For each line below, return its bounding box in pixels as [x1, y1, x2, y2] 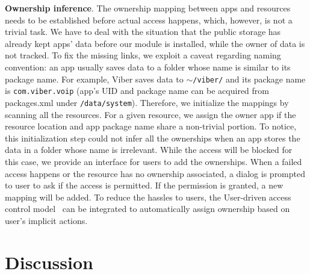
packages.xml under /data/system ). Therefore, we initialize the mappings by [5, 96, 289, 108]
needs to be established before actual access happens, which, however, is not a [5, 13, 293, 26]
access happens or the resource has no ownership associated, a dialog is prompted [5, 167, 306, 179]
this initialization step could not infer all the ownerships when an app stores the [5, 131, 300, 144]
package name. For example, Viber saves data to [5, 72, 184, 85]
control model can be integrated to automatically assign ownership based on [5, 202, 290, 215]
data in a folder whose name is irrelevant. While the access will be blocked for [5, 143, 293, 156]
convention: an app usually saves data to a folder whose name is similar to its [5, 60, 291, 73]
